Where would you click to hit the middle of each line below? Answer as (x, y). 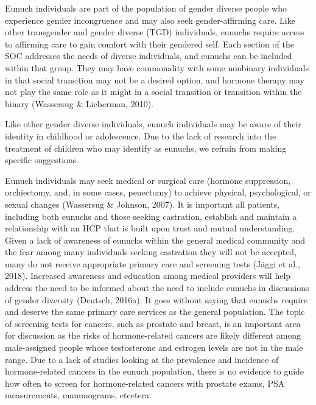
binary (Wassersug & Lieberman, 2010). (79, 103)
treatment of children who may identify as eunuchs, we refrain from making (146, 148)
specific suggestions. (42, 160)
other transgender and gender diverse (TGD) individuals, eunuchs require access (155, 32)
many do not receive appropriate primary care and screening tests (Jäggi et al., (153, 263)
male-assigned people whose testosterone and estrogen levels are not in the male (154, 347)
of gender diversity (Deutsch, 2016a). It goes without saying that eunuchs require (156, 299)
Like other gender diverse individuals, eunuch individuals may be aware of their (153, 124)
